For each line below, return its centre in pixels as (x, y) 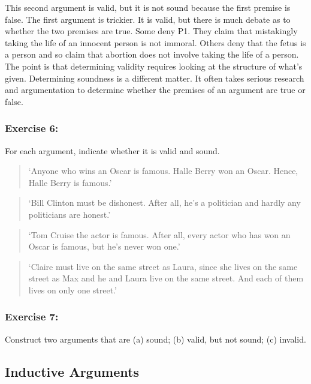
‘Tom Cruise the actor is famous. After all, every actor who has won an (159, 234)
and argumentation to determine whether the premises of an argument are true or (155, 90)
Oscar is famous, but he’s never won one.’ (104, 246)
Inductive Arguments (72, 371)
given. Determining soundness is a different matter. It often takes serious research (155, 78)
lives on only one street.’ (73, 289)
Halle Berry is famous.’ (70, 182)
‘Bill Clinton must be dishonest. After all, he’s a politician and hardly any (164, 202)
